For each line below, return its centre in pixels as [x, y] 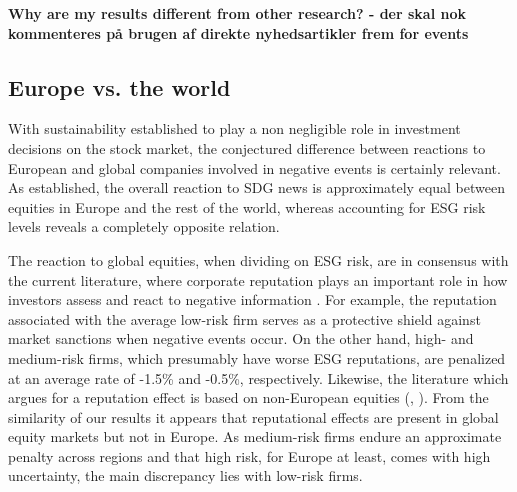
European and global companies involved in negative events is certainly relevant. [254, 167]
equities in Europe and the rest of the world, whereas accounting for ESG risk [247, 206]
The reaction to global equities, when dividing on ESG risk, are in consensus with [258, 259]
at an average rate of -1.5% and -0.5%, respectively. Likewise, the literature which [258, 377]
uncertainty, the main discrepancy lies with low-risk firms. [185, 475]
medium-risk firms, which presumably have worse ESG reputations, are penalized [257, 357]
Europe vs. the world [119, 86]
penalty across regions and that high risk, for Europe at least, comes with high [249, 455]
